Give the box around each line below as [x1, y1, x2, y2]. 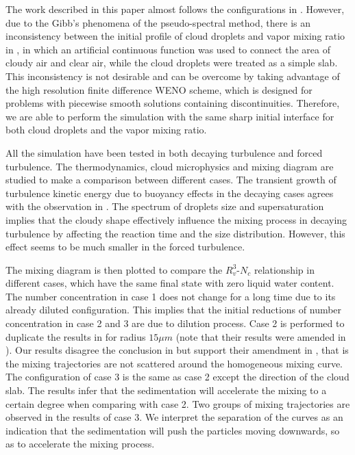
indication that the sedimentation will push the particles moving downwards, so [5, 423, 340, 437]
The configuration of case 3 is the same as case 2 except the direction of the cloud [5, 369, 350, 384]
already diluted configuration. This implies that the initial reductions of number [5, 302, 342, 317]
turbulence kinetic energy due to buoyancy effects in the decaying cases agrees [5, 185, 334, 200]
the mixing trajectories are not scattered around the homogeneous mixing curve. [5, 356, 343, 370]
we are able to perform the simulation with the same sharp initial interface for [5, 109, 334, 123]
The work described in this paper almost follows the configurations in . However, [5, 2, 345, 16]
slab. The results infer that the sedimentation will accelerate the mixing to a [5, 383, 327, 398]
